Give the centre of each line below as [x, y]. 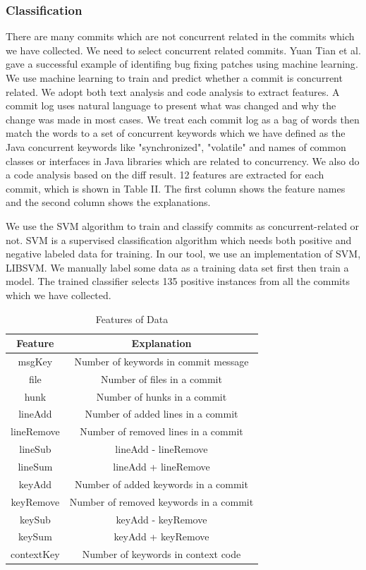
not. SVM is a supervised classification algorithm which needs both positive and [179, 239]
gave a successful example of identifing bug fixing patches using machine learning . [182, 64]
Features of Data [132, 319]
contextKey [35, 554]
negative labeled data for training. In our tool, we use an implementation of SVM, [183, 254]
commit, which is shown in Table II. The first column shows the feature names [176, 188]
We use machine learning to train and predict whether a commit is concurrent [174, 78]
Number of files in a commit [161, 378]
